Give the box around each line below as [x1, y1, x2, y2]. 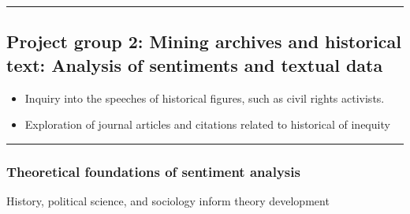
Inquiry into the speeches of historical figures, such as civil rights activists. [24, 89, 385, 106]
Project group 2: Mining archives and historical [6, 29, 402, 54]
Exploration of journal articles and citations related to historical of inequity [24, 116, 390, 133]
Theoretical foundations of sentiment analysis [6, 161, 300, 181]
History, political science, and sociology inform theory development [6, 193, 330, 208]
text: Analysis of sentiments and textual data [6, 52, 383, 77]
